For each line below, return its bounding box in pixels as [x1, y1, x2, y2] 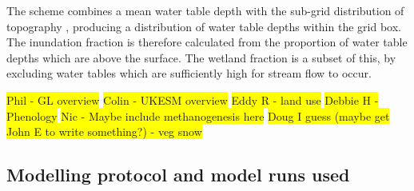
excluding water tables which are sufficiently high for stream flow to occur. [6, 65, 372, 82]
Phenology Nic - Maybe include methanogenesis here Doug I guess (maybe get [6, 107, 390, 124]
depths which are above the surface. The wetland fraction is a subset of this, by [6, 49, 396, 66]
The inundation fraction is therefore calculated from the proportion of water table [6, 34, 408, 50]
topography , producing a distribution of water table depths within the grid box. [6, 18, 401, 34]
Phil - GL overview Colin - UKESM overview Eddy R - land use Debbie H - [6, 91, 379, 108]
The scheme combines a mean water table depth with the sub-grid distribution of [6, 2, 404, 18]
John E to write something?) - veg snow [6, 123, 202, 140]
